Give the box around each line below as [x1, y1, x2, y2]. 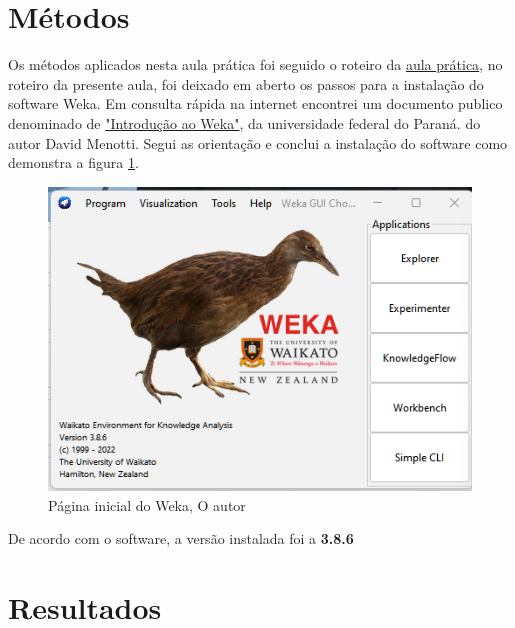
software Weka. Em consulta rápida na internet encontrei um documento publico [8, 93, 503, 114]
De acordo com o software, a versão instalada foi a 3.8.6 [8, 528, 354, 549]
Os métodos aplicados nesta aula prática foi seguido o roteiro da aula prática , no [8, 54, 503, 75]
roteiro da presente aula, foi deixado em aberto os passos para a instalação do [8, 73, 484, 94]
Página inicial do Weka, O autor [48, 494, 246, 515]
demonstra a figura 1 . [8, 152, 139, 173]
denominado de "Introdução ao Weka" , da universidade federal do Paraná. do [8, 112, 481, 133]
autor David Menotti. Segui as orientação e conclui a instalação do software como [8, 132, 508, 153]
